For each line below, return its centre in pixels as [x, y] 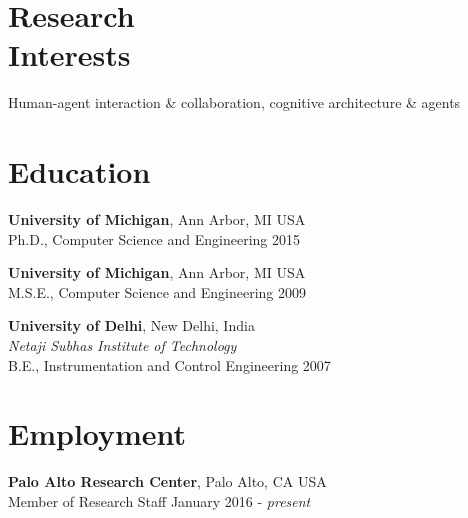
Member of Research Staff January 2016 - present [159, 500]
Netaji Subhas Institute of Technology [122, 345]
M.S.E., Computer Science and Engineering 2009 [157, 291]
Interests [69, 54]
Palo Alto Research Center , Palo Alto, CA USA [167, 481]
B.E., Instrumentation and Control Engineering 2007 [169, 364]
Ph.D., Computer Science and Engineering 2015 [154, 238]
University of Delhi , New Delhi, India [131, 325]
